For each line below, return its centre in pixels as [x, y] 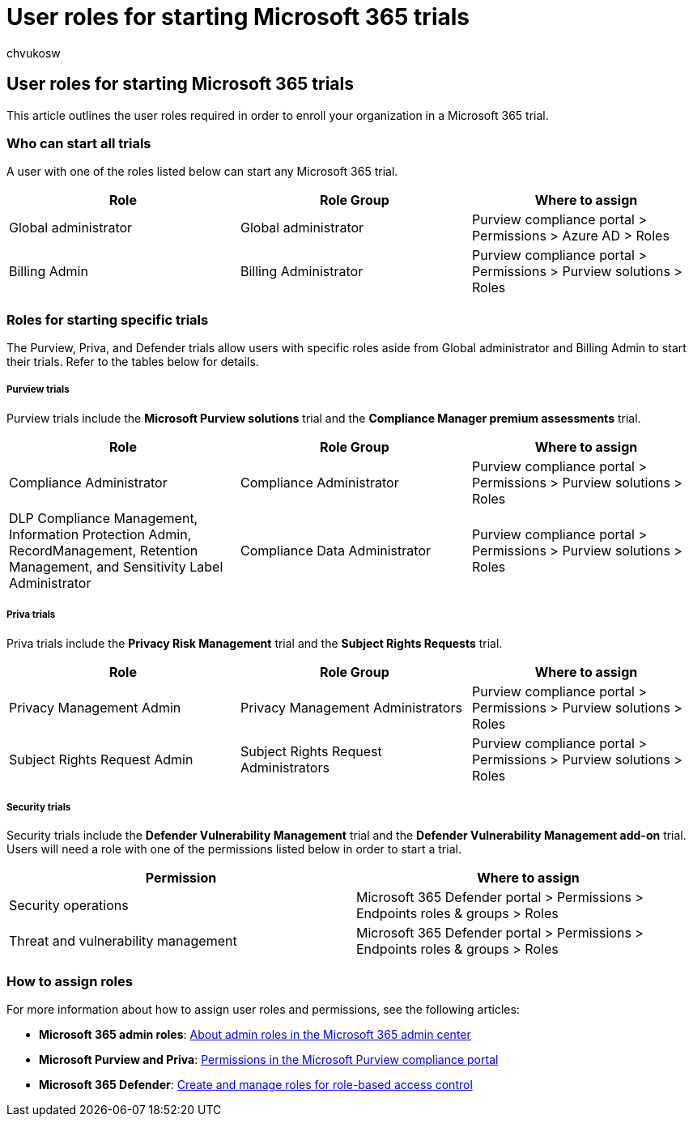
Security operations [69, 906]
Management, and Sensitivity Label [116, 566]
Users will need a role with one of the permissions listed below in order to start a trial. [234, 849]
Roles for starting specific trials [108, 319]
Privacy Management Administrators [351, 707]
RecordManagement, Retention [104, 550]
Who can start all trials [79, 143]
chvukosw [34, 53]
